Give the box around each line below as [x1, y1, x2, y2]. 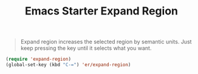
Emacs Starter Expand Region [24, 4, 179, 18]
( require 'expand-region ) [5, 56, 71, 63]
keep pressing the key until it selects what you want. [20, 45, 152, 52]
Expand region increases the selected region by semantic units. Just [20, 38, 192, 46]
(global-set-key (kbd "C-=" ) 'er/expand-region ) [5, 62, 131, 68]
